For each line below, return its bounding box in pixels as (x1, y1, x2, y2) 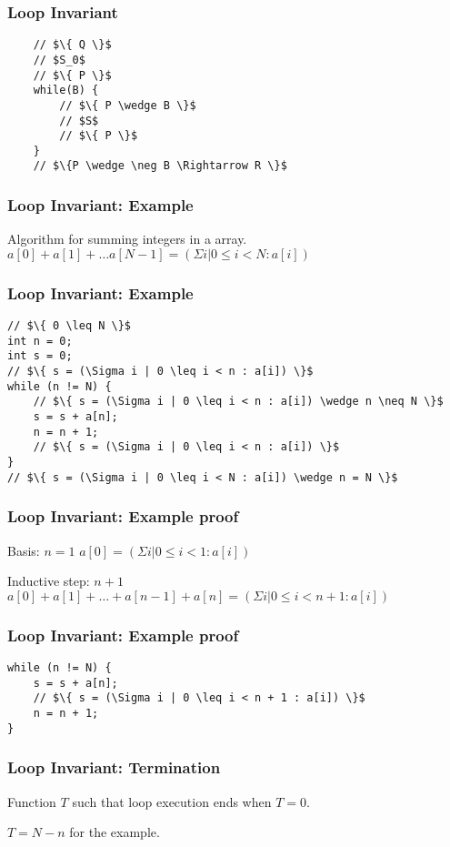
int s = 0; (7, 349, 73, 363)
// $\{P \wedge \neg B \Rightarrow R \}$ (33, 159, 287, 173)
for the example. (69, 822, 160, 842)
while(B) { (33, 84, 99, 97)
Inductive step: (7, 571, 90, 590)
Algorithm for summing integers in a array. (7, 229, 247, 248)
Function (7, 792, 56, 811)
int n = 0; (7, 334, 73, 348)
